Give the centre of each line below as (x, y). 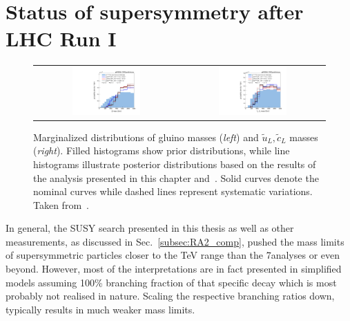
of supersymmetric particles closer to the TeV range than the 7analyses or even (173, 255)
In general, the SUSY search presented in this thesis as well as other (150, 228)
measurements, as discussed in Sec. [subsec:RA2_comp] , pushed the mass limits (175, 241)
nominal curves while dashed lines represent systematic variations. (173, 191)
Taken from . (61, 204)
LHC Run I (61, 38)
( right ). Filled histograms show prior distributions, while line (162, 150)
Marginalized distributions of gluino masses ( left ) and (146, 137)
